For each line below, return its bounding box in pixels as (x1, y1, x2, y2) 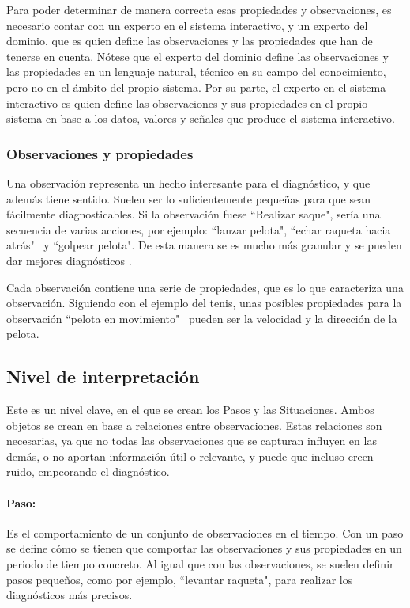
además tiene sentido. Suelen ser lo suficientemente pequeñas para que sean (6, 190, 371, 207)
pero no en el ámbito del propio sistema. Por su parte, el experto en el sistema (6, 78, 386, 95)
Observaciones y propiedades (6, 143, 194, 163)
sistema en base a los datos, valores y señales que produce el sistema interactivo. (6, 110, 395, 127)
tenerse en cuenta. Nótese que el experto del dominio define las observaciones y (6, 47, 389, 64)
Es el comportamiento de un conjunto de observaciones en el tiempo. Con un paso (6, 524, 404, 541)
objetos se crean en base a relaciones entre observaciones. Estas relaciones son (6, 416, 382, 433)
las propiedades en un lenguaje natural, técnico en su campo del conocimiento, (6, 63, 386, 80)
